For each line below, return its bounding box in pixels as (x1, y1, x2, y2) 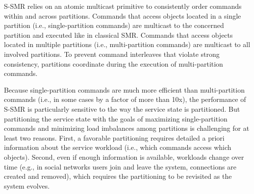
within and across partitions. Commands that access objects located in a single (4, 10, 241, 21)
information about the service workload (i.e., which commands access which (4, 142, 231, 152)
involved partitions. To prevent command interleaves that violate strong (4, 48, 220, 59)
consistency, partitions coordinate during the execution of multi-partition (4, 58, 223, 69)
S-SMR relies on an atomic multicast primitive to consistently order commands (4, 1, 242, 11)
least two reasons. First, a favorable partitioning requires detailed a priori (4, 132, 225, 143)
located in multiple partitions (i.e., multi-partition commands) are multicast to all (4, 39, 251, 49)
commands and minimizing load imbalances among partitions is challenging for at (4, 123, 250, 133)
